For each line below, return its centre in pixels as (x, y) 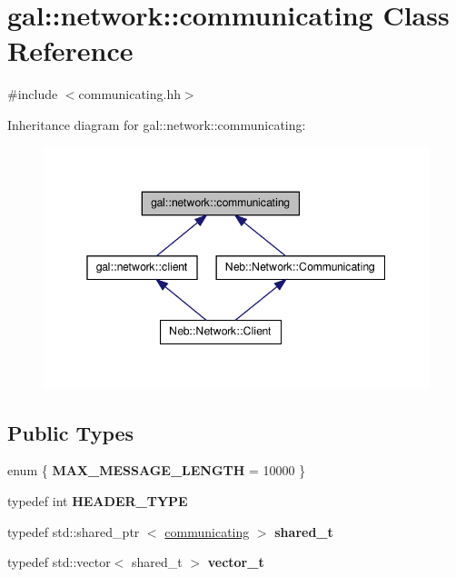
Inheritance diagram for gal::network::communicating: (157, 124)
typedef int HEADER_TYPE (98, 500)
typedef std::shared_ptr (74, 531)
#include (33, 94)
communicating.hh (129, 94)
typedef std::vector (59, 562)
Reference (70, 50)
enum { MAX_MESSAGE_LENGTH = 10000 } (157, 470)
